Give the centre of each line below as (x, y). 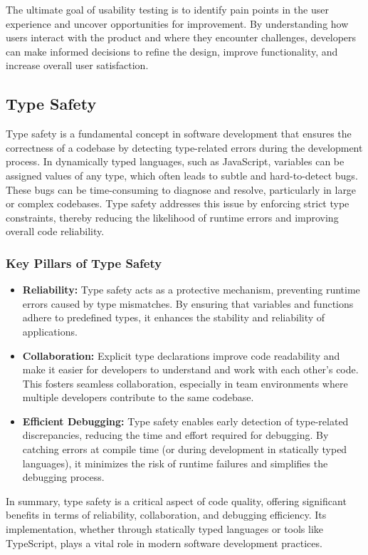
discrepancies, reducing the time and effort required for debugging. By (175, 435)
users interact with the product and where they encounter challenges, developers (181, 37)
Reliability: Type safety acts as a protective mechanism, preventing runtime (191, 290)
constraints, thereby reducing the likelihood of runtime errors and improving (172, 217)
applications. (50, 331)
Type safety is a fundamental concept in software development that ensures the (179, 134)
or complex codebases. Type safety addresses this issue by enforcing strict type (178, 203)
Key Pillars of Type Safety (84, 263)
